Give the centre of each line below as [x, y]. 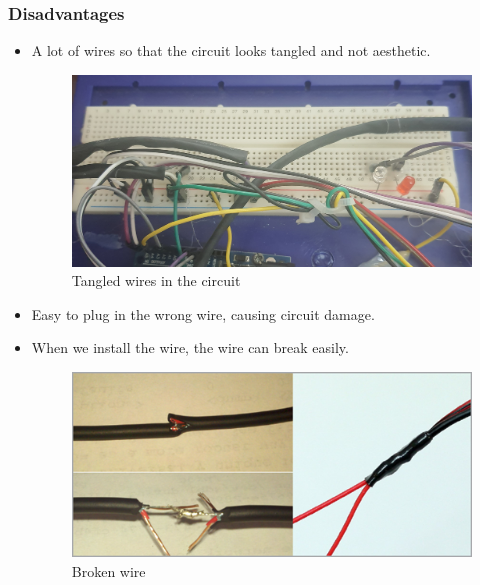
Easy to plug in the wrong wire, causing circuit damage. [203, 313]
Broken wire [108, 570]
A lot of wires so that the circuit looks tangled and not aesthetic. [231, 50]
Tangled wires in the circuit [156, 280]
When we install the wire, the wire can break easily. [190, 347]
